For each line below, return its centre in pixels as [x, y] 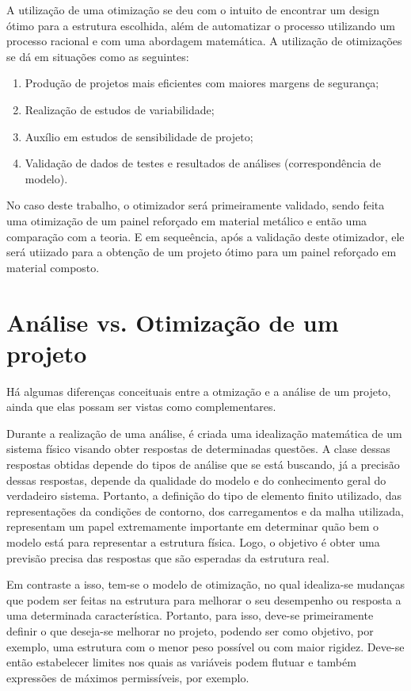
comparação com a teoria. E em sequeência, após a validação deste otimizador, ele [205, 236]
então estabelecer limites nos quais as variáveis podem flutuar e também [181, 662]
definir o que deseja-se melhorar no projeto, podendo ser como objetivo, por [190, 630]
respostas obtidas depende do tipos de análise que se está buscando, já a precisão [203, 464]
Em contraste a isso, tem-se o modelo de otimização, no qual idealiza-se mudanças [206, 584]
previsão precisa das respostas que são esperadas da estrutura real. [168, 557]
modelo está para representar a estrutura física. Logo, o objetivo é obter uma [193, 541]
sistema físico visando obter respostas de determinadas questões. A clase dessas [198, 449]
